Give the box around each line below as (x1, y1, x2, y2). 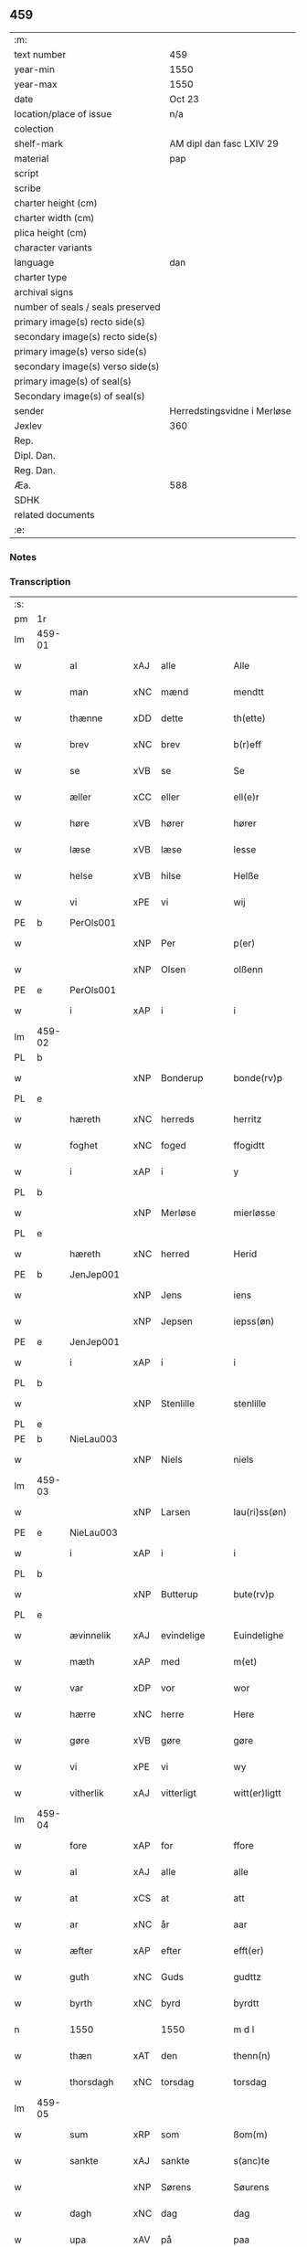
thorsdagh (69, 2076, 114, 2089)
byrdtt (233, 1997, 259, 2009)
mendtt (233, 685, 265, 698)
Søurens (233, 2181, 270, 2194)
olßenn (233, 963, 263, 976)
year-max (14, 78, 58, 90)
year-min (14, 63, 55, 76)
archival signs (14, 285, 74, 298)
